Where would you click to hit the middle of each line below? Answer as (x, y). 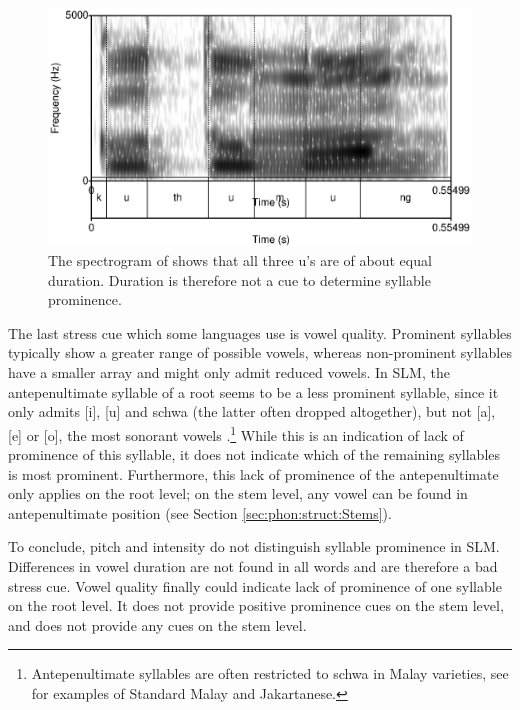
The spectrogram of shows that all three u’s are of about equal (240, 260)
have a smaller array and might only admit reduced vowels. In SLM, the (229, 372)
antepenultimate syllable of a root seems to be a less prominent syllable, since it (253, 391)
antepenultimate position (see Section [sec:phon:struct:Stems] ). (200, 512)
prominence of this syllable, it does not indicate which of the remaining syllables (254, 454)
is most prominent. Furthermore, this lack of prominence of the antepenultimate (253, 473)
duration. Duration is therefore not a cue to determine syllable (239, 279)
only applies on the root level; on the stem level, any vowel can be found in (238, 493)
